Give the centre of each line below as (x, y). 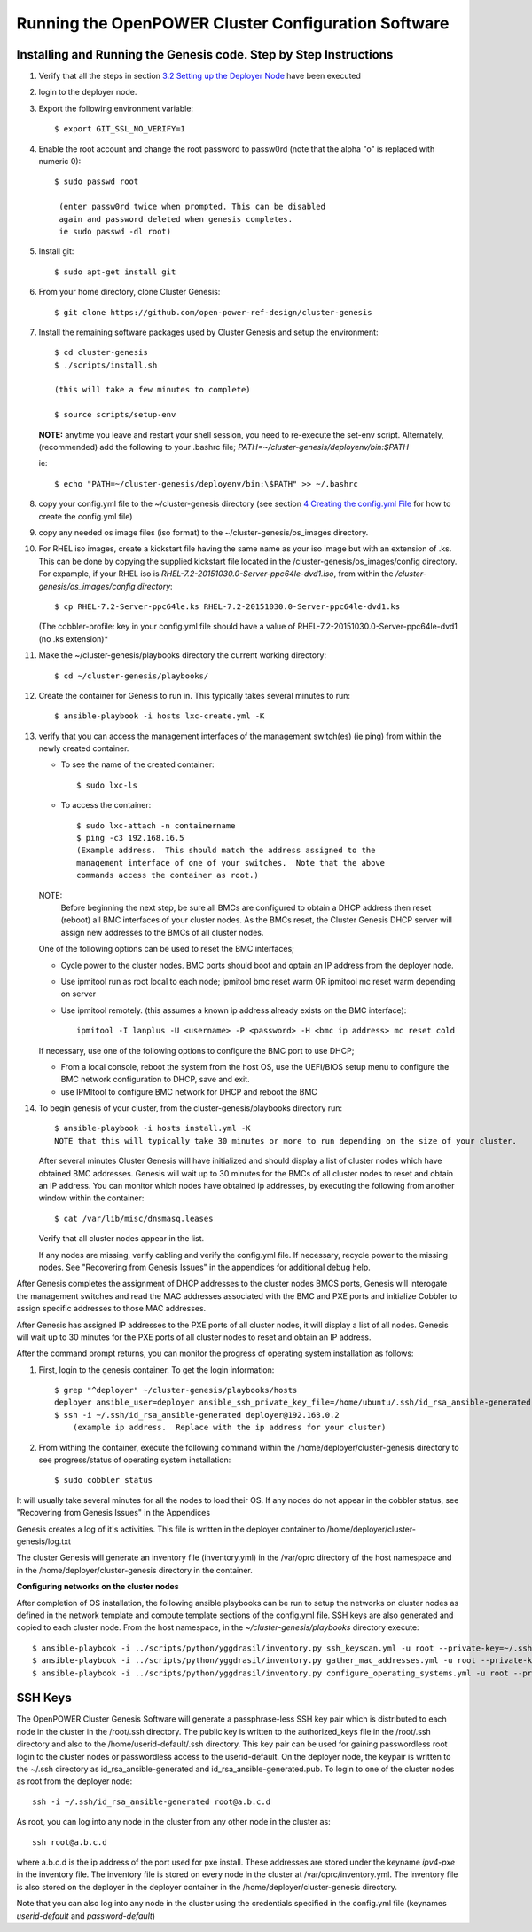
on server (78, 994)
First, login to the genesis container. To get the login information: (156, 1370)
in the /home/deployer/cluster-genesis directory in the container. (134, 1570)
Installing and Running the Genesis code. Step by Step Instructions (205, 55)
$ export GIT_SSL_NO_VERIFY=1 (120, 129)
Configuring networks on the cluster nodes (98, 1587)
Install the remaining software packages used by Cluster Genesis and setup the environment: (208, 332)
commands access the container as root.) (168, 875)
